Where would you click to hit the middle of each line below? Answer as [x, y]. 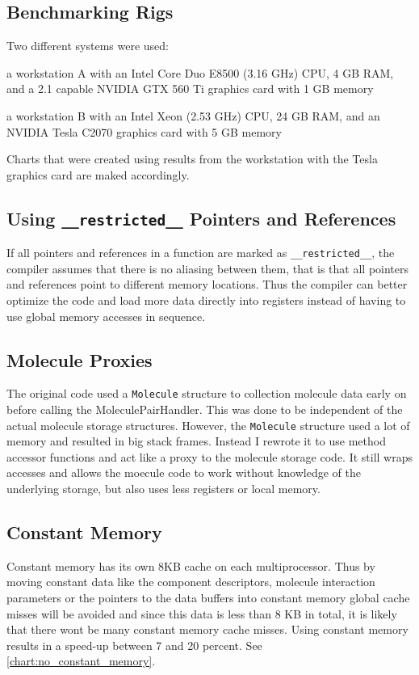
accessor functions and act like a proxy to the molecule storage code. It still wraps [210, 456]
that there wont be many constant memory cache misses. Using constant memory [207, 629]
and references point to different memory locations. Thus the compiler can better [207, 284]
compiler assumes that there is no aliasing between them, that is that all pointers [208, 268]
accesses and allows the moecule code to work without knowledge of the [184, 472]
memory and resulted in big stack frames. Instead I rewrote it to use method [196, 441]
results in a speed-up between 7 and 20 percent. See [134, 645]
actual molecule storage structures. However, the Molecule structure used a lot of [208, 425]
